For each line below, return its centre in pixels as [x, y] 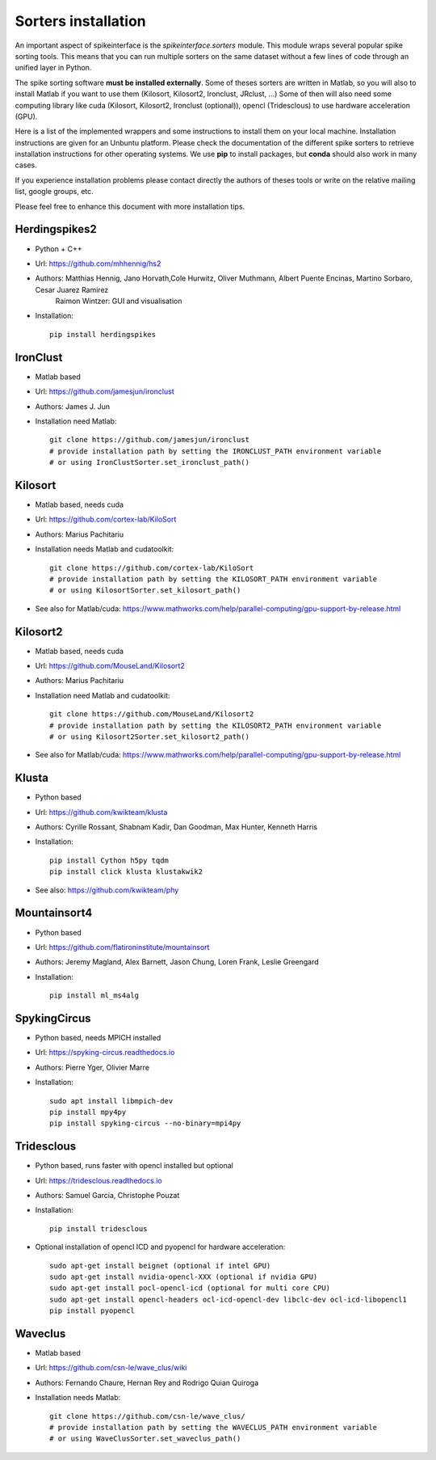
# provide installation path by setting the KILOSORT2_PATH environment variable [216, 725]
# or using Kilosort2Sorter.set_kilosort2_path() [150, 737]
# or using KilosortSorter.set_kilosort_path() [145, 591]
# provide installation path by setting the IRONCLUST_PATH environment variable [216, 451]
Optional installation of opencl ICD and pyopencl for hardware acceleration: [160, 1247]
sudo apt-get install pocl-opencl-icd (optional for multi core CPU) [190, 1288]
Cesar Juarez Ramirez [72, 289]
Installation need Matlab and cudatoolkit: [103, 695]
